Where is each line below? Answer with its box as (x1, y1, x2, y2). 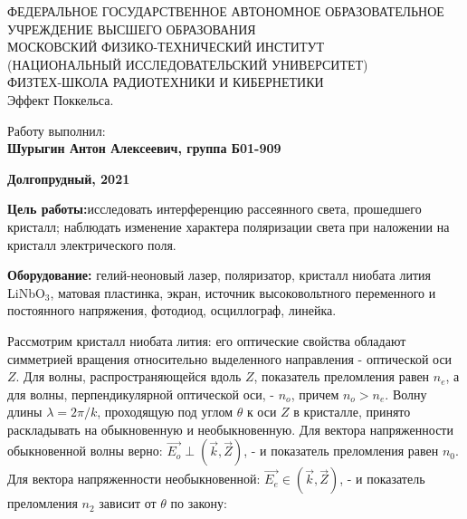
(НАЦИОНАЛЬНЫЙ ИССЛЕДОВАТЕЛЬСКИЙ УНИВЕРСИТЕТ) (7, 54, 368, 73)
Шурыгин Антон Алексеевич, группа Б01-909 (7, 139, 281, 158)
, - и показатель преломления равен (243, 441, 439, 460)
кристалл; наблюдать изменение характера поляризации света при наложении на (7, 216, 450, 235)
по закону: (170, 494, 227, 513)
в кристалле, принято (293, 402, 411, 421)
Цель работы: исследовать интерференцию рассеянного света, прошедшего (7, 199, 422, 218)
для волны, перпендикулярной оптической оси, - (7, 384, 274, 403)
